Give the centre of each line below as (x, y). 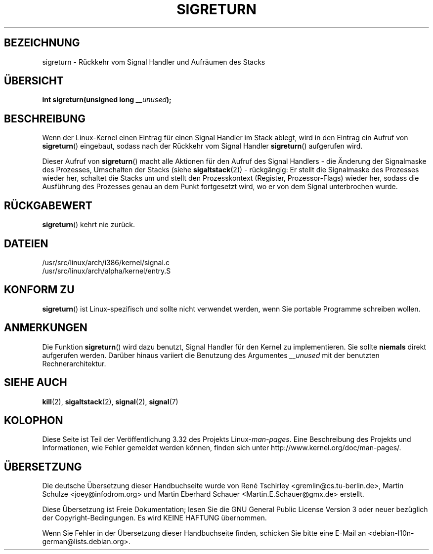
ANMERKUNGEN (46, 328)
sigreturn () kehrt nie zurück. (88, 225)
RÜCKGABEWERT (48, 205)
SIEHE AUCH (36, 383)
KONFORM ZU (39, 290)
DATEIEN (26, 243)
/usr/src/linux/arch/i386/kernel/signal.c (106, 262)
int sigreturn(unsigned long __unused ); (107, 100)
